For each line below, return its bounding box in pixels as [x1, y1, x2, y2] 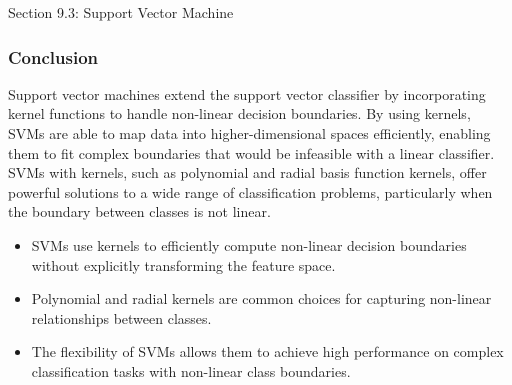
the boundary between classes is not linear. [8, 201, 271, 222]
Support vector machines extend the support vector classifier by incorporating [8, 83, 486, 104]
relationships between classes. [31, 307, 212, 328]
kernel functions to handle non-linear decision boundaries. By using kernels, [8, 103, 471, 124]
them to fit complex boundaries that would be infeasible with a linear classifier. [8, 142, 495, 163]
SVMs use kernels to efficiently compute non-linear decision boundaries [31, 234, 467, 255]
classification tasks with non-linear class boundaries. [31, 360, 351, 381]
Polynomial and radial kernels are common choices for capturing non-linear [31, 288, 492, 309]
